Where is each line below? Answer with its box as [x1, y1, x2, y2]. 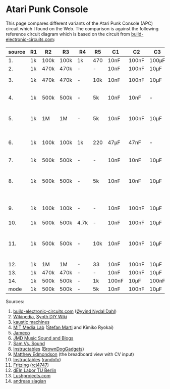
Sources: [6, 298, 25, 304]
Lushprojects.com [13, 372, 51, 378]
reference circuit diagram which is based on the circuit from [6, 31, 130, 37]
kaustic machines [13, 319, 50, 325]
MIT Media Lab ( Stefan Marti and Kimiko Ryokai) [13, 324, 114, 330]
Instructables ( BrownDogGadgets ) [13, 346, 85, 352]
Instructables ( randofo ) [13, 356, 61, 362]
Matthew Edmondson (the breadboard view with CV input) [13, 351, 134, 357]
